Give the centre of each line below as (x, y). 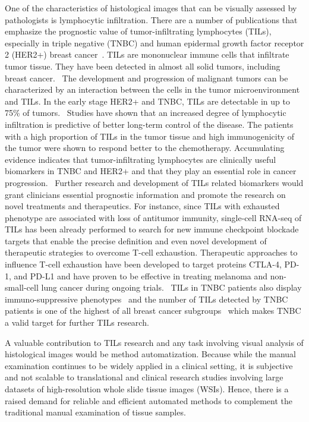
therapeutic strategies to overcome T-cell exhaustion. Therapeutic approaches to (151, 252)
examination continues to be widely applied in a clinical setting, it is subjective (149, 365)
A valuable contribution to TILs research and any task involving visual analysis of (154, 342)
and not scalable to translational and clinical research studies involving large (144, 377)
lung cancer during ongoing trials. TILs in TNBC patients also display (171, 287)
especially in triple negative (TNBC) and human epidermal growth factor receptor (154, 42)
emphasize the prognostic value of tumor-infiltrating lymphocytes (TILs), (138, 31)
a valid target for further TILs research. (77, 322)
